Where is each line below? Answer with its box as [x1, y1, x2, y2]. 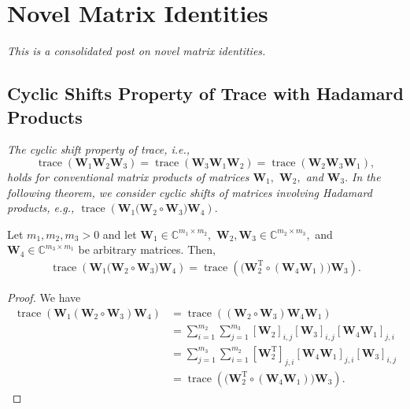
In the [352, 168, 381, 184]
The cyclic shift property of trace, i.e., [7, 141, 190, 158]
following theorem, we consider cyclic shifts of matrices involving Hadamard [7, 184, 372, 200]
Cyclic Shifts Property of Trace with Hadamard [7, 81, 404, 106]
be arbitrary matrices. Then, [78, 241, 216, 258]
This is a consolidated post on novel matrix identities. [7, 43, 266, 59]
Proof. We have [7, 288, 81, 305]
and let [102, 225, 137, 242]
